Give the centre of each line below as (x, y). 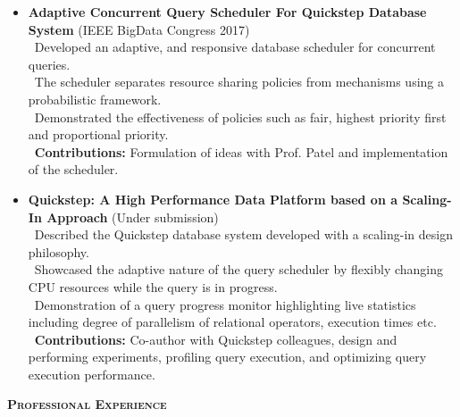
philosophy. (59, 251)
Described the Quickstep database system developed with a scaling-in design (243, 234)
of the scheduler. (73, 169)
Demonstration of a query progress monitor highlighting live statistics (225, 304)
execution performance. (92, 374)
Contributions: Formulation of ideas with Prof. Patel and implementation (241, 151)
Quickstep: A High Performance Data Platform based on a (213, 199)
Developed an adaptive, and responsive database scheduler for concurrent (235, 47)
